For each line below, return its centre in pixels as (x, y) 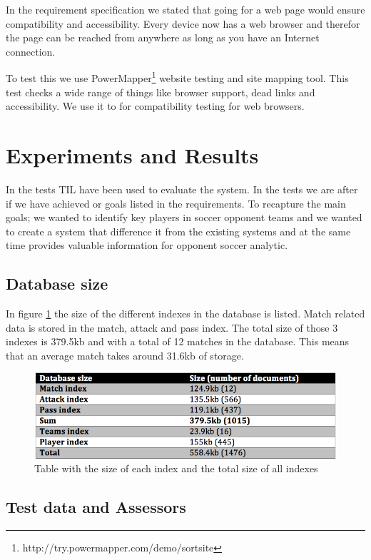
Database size (57, 284)
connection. (31, 51)
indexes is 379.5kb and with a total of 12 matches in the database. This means (178, 341)
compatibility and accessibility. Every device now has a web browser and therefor (183, 23)
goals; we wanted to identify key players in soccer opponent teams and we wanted (184, 217)
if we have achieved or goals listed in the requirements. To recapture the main (176, 203)
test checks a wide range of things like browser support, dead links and (161, 92)
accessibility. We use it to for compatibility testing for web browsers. (155, 106)
